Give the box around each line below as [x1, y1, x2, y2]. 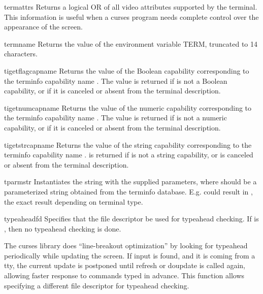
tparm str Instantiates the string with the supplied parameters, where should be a [4, 176, 257, 187]
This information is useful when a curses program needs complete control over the [4, 11, 259, 22]
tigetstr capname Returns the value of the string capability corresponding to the [4, 139, 252, 150]
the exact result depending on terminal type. [4, 196, 143, 207]
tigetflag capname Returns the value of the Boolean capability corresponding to [4, 65, 249, 76]
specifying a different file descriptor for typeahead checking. [4, 280, 189, 290]
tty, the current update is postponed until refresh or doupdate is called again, [4, 260, 246, 271]
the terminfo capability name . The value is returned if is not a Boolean [4, 75, 227, 86]
